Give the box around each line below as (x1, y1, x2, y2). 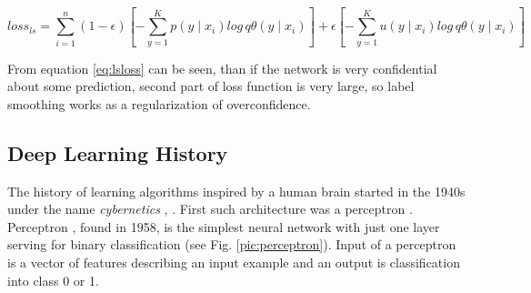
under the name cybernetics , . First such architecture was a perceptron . (7, 199, 413, 218)
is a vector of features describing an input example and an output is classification (7, 253, 460, 272)
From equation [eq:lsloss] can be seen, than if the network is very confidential (7, 58, 437, 77)
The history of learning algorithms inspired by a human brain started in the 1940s (7, 181, 466, 200)
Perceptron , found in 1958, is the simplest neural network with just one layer (7, 217, 440, 236)
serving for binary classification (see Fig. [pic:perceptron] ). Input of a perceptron (7, 235, 456, 254)
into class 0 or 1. (7, 270, 99, 289)
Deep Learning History (7, 138, 228, 167)
